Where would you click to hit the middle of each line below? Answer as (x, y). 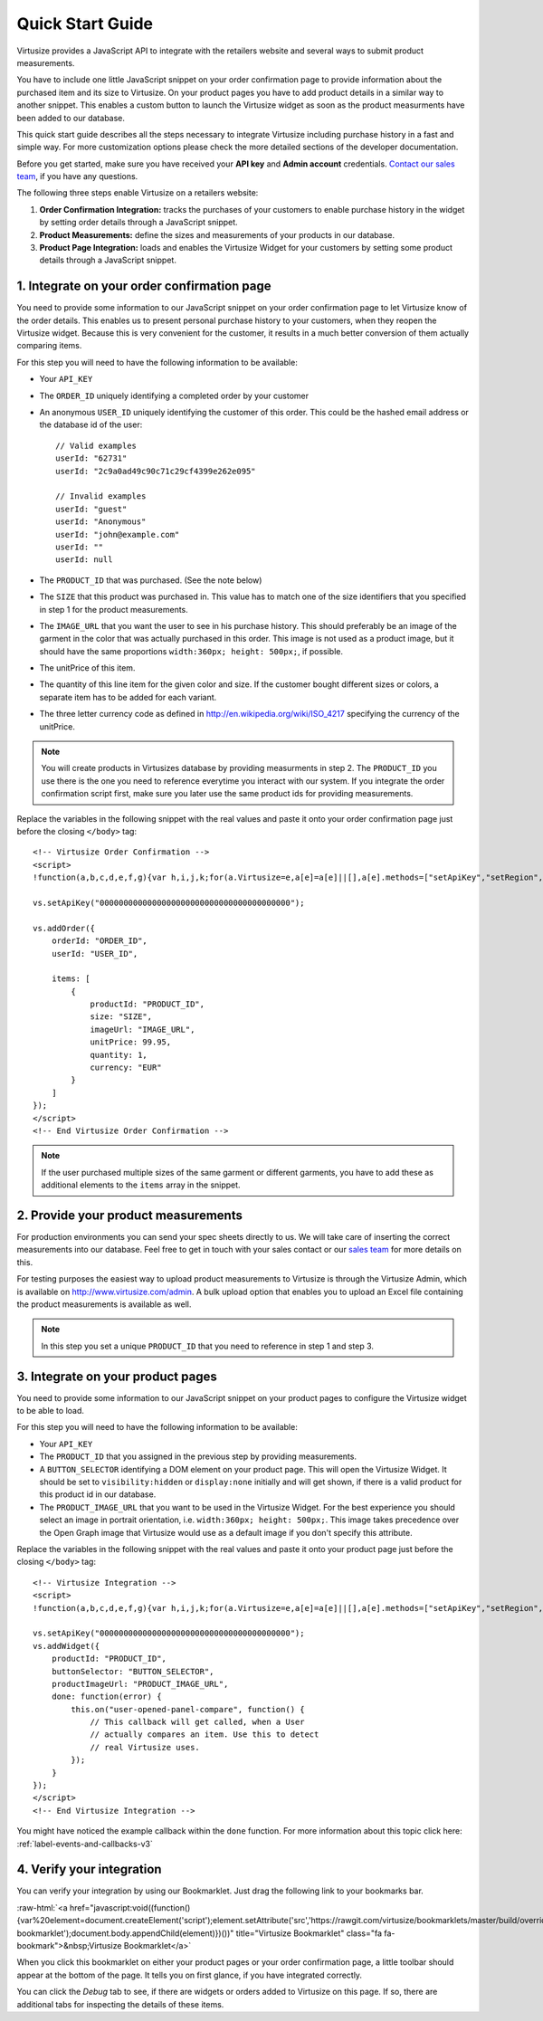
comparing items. (49, 346)
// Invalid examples (101, 496)
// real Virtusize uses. (145, 1747)
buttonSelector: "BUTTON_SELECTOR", (133, 1671)
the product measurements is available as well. (104, 1304)
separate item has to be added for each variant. (128, 697)
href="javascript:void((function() (130, 1907)
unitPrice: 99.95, (131, 1042)
